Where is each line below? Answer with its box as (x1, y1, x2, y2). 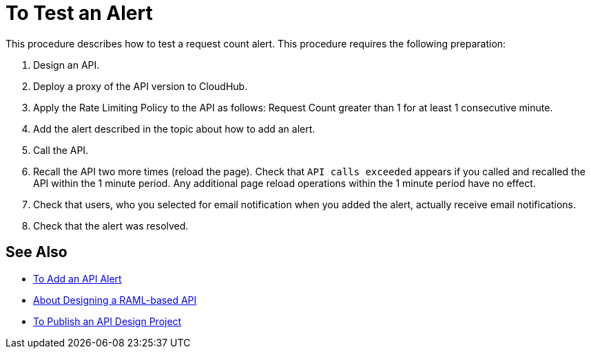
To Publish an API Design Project (33, 315, 182, 327)
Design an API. (33, 58, 100, 71)
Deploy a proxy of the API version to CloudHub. (33, 80, 248, 92)
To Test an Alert (6, 1, 153, 25)
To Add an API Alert (33, 272, 122, 285)
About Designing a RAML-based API (33, 294, 197, 306)
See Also (6, 243, 68, 261)
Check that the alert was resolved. (33, 219, 189, 232)
